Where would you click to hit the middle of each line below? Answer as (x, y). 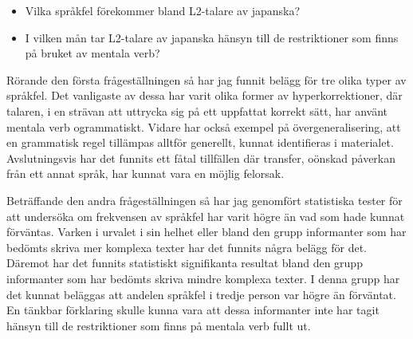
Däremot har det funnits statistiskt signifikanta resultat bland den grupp (185, 263)
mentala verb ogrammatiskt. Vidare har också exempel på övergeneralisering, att (204, 126)
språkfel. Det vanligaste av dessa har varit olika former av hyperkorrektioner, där (205, 95)
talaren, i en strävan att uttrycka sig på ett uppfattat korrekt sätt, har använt (197, 110)
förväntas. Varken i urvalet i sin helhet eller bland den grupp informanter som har (206, 232)
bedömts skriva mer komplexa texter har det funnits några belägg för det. (187, 247)
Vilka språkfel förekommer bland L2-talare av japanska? (163, 10)
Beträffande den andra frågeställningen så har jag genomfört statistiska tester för (205, 200)
